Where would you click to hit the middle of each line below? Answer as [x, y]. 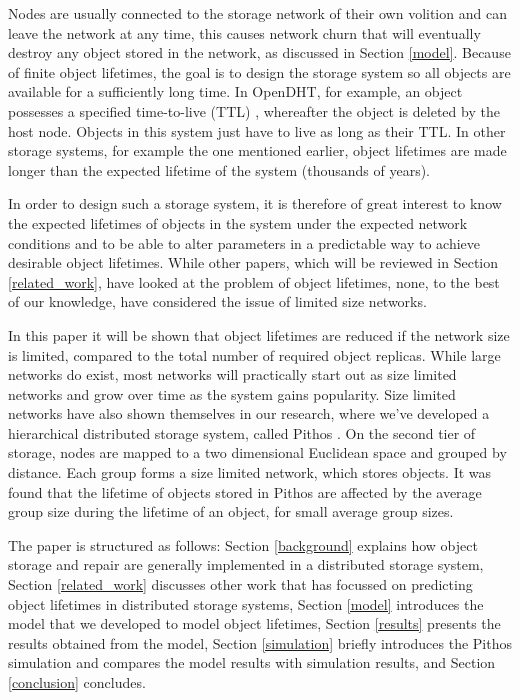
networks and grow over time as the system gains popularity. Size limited [232, 393]
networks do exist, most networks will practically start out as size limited [232, 374]
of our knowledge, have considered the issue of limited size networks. [217, 301]
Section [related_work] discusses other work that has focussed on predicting [240, 584]
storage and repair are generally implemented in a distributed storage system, [246, 564]
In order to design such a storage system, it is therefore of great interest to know [255, 203]
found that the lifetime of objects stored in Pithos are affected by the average [245, 491]
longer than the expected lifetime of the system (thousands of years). [219, 169]
